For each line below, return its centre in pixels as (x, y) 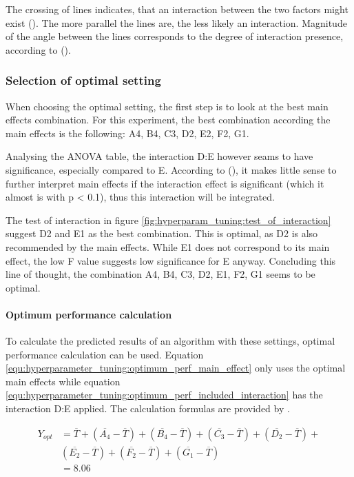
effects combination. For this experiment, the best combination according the (168, 120)
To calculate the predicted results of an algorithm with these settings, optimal (170, 341)
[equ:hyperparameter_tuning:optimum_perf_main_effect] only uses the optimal (176, 368)
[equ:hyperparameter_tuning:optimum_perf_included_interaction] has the (164, 395)
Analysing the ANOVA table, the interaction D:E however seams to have (159, 156)
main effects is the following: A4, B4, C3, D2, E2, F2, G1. (127, 133)
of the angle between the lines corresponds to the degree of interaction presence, (175, 36)
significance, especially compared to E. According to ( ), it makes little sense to (171, 169)
